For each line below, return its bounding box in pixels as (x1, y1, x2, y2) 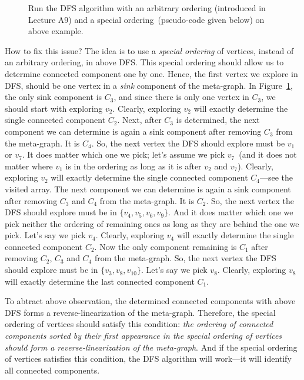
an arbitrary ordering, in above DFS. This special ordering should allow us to (5, 56, 284, 68)
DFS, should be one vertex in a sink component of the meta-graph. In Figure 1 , (5, 79, 293, 91)
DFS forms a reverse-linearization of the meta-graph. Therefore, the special (5, 306, 276, 318)
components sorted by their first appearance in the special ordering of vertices (5, 329, 282, 342)
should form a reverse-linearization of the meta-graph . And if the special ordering (5, 341, 298, 353)
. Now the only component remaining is (94, 240, 237, 252)
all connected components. (5, 364, 100, 376)
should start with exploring (5, 102, 103, 114)
